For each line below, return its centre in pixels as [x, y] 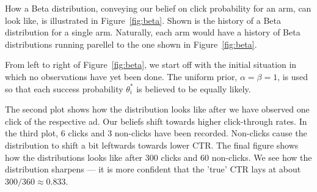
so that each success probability [64, 88]
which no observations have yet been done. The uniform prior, [121, 76]
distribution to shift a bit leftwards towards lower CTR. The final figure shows [152, 145]
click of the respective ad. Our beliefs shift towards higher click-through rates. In [156, 121]
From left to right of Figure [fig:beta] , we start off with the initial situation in [151, 65]
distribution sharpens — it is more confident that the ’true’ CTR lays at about [153, 169]
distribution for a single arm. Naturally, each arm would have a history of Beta [153, 32]
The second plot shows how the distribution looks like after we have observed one [157, 109]
